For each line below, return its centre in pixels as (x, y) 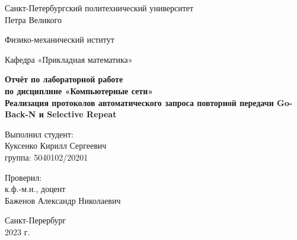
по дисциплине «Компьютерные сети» (79, 90)
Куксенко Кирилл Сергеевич (56, 145)
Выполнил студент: (39, 134)
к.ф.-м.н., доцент (35, 189)
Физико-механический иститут (60, 39)
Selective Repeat (82, 114)
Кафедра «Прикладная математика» (69, 59)
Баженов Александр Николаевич (63, 200)
